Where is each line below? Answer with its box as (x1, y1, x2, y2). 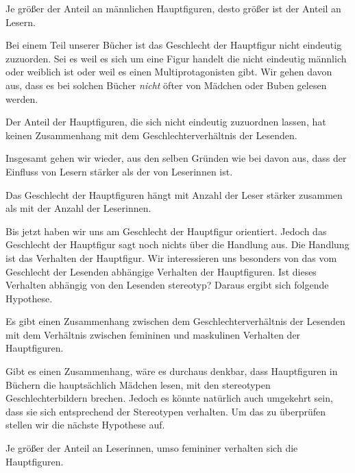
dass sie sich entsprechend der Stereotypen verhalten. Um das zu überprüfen (5, 404, 326, 418)
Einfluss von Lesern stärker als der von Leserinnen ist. (5, 164, 233, 178)
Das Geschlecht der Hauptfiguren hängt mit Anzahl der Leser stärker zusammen (5, 187, 343, 202)
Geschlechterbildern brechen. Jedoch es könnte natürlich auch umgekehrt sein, (5, 391, 333, 405)
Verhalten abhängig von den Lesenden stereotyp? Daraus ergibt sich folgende (5, 278, 329, 292)
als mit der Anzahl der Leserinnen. (5, 201, 151, 215)
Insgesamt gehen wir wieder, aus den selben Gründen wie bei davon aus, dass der (5, 151, 347, 165)
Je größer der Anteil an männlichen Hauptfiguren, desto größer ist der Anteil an (5, 1, 341, 15)
